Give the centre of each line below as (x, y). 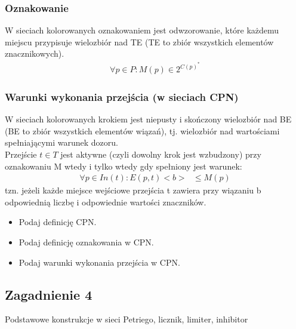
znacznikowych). (35, 53)
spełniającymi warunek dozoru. (61, 142)
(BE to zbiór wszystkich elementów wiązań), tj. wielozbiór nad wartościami (142, 130)
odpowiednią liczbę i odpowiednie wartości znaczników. (106, 202)
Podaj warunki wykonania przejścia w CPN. (99, 262)
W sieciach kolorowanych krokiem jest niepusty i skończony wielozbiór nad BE (148, 119)
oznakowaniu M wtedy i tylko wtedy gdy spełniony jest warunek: (124, 166)
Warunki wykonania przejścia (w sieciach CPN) (122, 96)
